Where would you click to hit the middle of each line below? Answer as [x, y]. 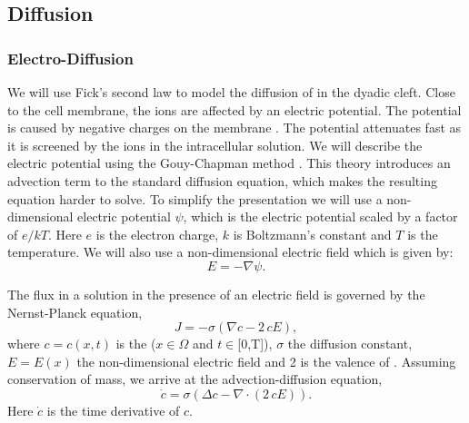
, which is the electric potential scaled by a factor [320, 216]
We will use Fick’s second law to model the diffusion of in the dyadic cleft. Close [231, 92]
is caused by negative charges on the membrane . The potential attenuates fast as [234, 128]
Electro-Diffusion [70, 58]
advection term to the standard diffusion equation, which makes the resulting [222, 180]
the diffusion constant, [350, 344]
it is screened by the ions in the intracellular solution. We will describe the [215, 145]
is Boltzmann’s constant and [312, 234]
